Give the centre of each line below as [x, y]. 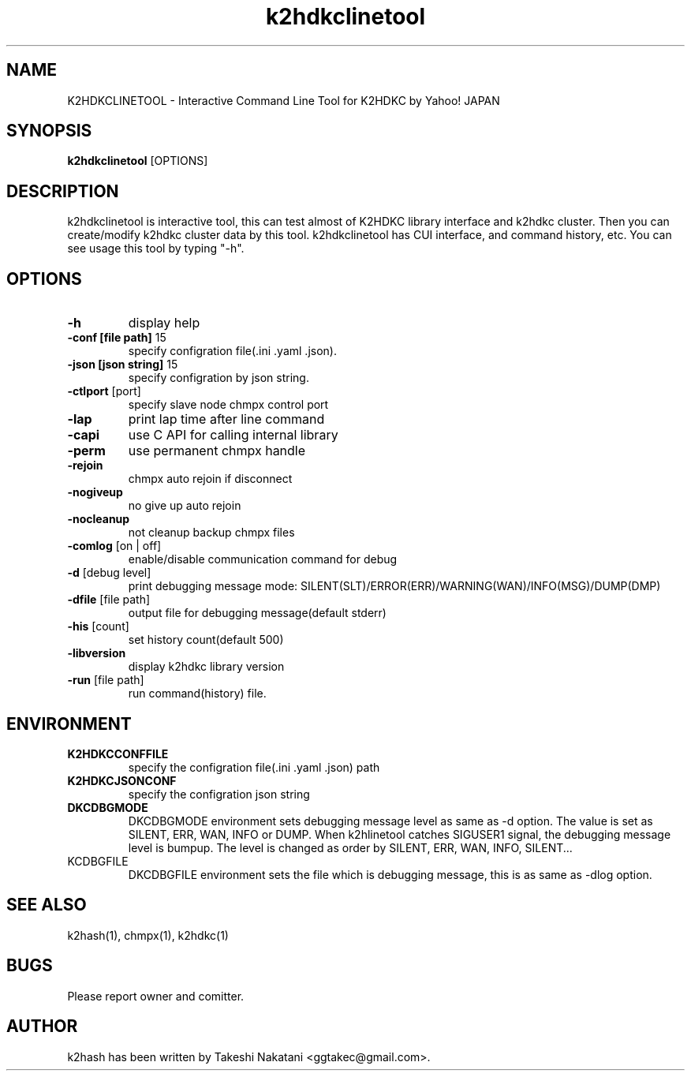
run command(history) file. [197, 694]
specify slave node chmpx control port [228, 405]
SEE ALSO [47, 905]
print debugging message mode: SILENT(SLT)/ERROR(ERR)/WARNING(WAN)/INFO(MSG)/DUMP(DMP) [394, 586]
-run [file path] [106, 680]
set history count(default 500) [206, 640]
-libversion [97, 653]
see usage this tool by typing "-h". [156, 249]
